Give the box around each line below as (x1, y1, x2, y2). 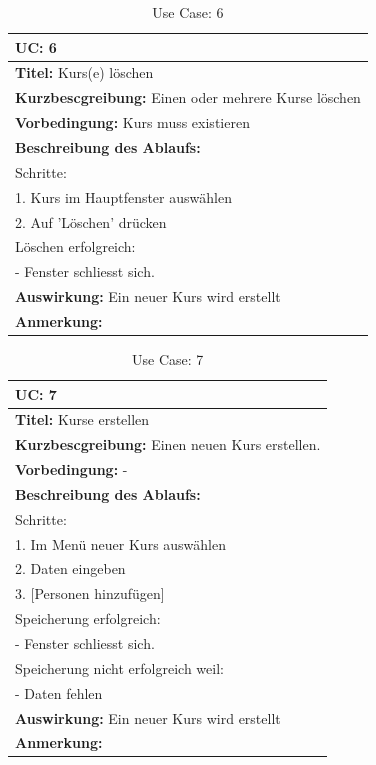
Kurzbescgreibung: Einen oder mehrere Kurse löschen (15, 87, 361, 108)
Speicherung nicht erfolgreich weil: (15, 657, 224, 678)
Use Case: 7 (132, 348, 204, 369)
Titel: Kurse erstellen (15, 409, 150, 430)
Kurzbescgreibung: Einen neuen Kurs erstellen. (15, 434, 321, 455)
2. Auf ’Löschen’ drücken (15, 211, 167, 232)
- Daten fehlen (15, 682, 103, 703)
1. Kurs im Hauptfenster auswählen (15, 186, 232, 207)
